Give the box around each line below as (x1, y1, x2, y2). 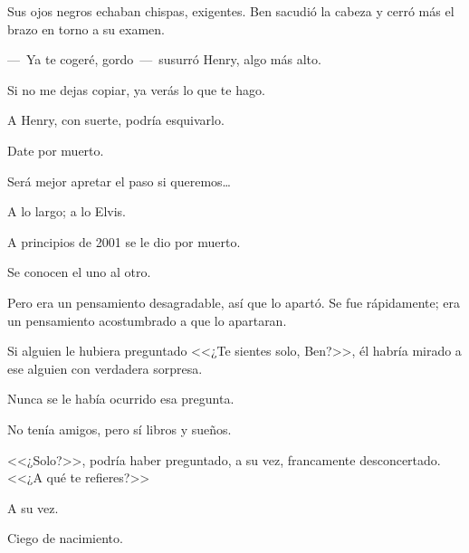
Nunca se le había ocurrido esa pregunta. (7, 389, 234, 408)
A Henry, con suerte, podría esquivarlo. (7, 110, 225, 129)
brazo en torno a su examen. (7, 19, 165, 38)
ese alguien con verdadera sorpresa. (7, 358, 203, 377)
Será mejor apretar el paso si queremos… (7, 171, 232, 190)
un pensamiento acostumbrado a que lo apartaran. (7, 310, 287, 329)
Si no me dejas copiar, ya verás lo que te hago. (7, 80, 265, 99)
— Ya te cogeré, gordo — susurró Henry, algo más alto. (7, 50, 321, 69)
